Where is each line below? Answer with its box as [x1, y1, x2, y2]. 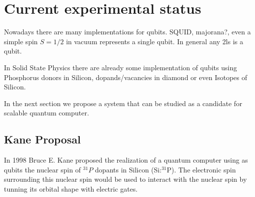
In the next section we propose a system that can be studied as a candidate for [4, 98, 242, 108]
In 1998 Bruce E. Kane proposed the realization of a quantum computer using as [4, 155, 248, 165]
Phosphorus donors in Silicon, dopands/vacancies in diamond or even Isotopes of [4, 72, 248, 82]
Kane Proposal [4, 132, 81, 147]
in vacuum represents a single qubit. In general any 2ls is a [66, 36, 244, 46]
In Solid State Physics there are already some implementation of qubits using [4, 62, 237, 72]
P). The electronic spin [166, 164, 236, 174]
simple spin [4, 36, 38, 46]
